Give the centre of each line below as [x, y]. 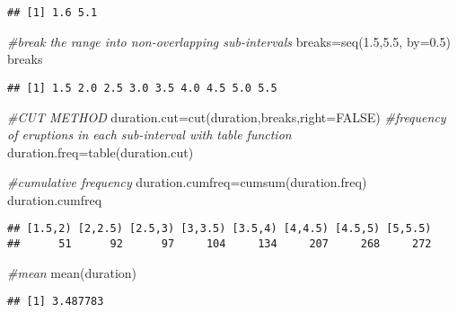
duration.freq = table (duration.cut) [101, 152]
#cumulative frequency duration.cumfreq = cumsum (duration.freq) [187, 182]
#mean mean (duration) [72, 272]
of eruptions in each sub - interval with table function [149, 134]
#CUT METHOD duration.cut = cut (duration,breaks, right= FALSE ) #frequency [227, 116]
